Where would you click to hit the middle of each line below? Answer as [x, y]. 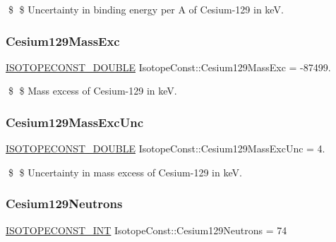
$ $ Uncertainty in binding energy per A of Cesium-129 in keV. [146, 9]
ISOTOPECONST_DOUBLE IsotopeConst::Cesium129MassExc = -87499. [168, 67]
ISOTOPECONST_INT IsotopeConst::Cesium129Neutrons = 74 [146, 230]
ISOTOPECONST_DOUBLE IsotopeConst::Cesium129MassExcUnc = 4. [166, 149]
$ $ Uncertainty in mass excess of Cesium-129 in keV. [125, 172]
